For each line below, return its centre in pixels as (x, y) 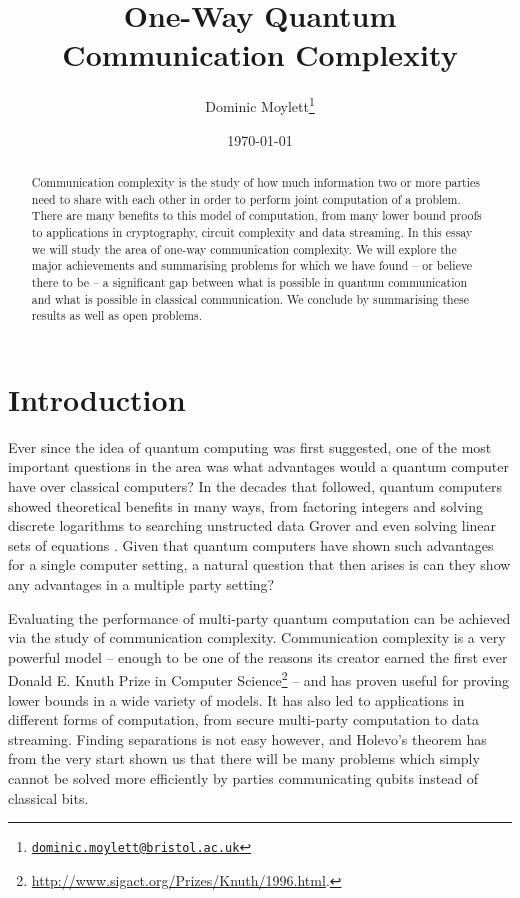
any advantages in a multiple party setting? (141, 583)
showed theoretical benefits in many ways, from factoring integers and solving (245, 505)
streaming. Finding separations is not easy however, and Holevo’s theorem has (247, 738)
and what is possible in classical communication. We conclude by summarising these (250, 298)
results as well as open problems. (116, 315)
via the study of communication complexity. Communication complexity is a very (257, 637)
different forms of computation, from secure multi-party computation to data (243, 719)
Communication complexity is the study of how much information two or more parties (255, 181)
